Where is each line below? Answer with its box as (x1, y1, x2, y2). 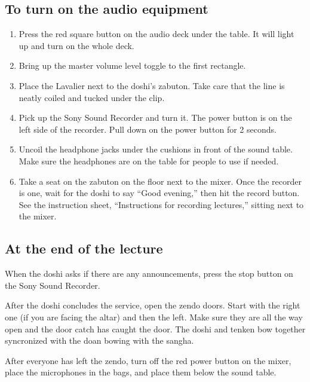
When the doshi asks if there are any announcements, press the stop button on (5, 267, 293, 280)
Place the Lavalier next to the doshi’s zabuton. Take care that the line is (19, 79, 285, 91)
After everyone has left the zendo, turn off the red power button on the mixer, (5, 354, 291, 366)
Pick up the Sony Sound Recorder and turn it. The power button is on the (19, 111, 292, 124)
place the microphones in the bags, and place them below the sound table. (5, 366, 277, 378)
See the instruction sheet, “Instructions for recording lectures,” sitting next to (19, 198, 304, 210)
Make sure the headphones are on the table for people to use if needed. (19, 154, 279, 167)
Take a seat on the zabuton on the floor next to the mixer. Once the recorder (19, 175, 302, 187)
